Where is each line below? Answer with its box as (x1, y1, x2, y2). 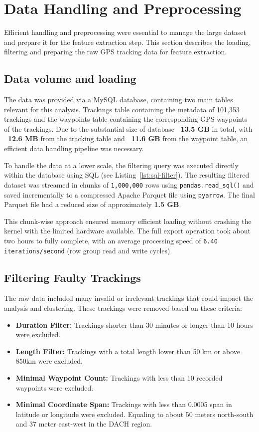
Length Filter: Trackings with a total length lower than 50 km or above (15, 346, 240, 356)
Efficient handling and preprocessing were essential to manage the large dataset (4, 27, 247, 37)
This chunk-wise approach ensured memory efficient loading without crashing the (4, 216, 252, 226)
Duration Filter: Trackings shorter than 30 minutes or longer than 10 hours (15, 319, 254, 330)
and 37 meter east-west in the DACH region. (15, 419, 152, 429)
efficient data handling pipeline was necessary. (4, 143, 144, 154)
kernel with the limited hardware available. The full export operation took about (4, 225, 251, 236)
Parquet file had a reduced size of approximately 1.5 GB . (4, 199, 181, 210)
